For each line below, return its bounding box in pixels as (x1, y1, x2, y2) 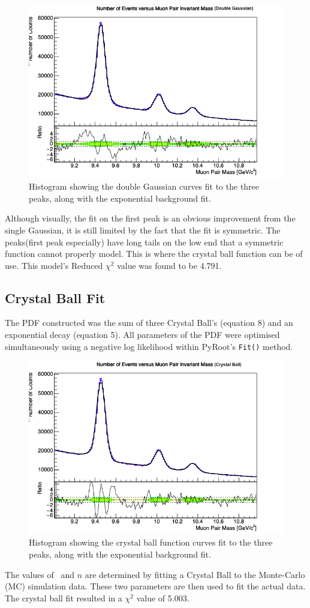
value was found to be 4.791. (117, 259, 222, 271)
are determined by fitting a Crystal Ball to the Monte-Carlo (85, 568, 305, 580)
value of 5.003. (136, 591, 189, 604)
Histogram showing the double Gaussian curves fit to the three (29, 180, 260, 193)
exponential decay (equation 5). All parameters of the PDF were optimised (5, 328, 280, 341)
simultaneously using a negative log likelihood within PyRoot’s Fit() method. (5, 340, 293, 352)
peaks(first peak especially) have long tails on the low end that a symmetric (5, 235, 284, 248)
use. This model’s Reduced (5, 259, 103, 271)
